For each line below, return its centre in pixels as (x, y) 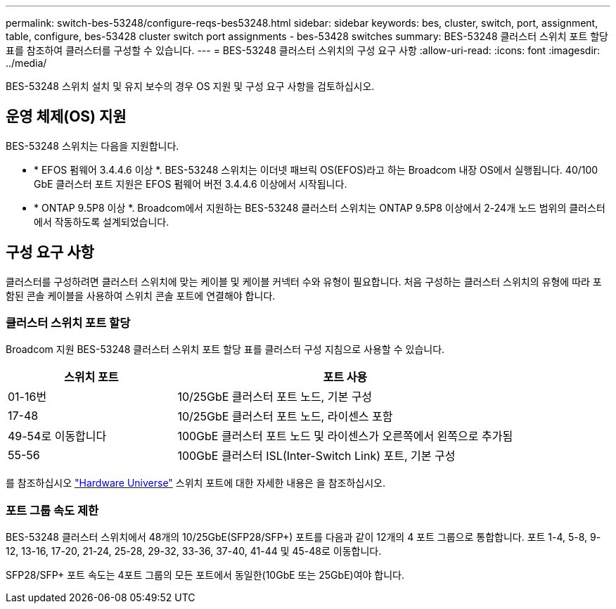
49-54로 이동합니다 (57, 436)
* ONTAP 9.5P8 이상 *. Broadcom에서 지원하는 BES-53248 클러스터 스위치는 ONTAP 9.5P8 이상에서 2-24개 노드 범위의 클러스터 (320, 207)
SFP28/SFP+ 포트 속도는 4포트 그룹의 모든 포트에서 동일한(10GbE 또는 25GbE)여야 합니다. (205, 575)
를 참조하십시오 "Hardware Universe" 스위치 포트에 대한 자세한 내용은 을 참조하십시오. (195, 483)
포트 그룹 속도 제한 (52, 510)
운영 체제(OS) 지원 (66, 117)
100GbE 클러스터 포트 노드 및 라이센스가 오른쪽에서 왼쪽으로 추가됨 (345, 436)
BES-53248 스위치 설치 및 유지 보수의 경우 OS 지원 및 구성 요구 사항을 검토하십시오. (190, 86)
